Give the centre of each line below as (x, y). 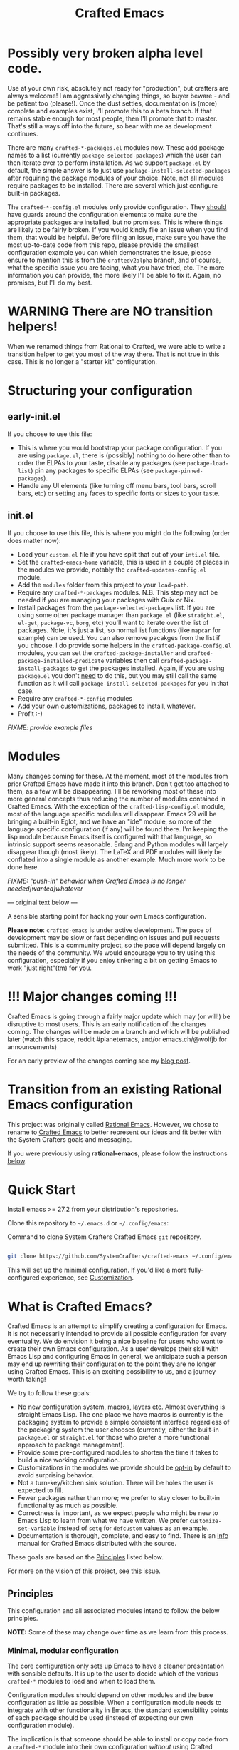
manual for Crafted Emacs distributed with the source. (97, 1544)
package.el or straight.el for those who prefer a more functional (113, 1437)
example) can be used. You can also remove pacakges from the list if (119, 637)
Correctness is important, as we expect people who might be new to (118, 1513)
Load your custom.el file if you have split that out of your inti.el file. (119, 554)
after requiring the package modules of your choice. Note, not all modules (116, 178)
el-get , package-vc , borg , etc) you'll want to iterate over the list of (113, 622)
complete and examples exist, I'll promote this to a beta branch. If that (110, 111)
